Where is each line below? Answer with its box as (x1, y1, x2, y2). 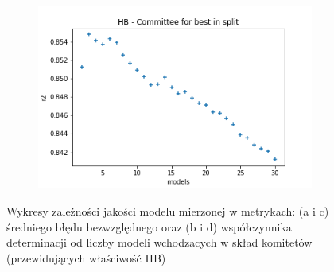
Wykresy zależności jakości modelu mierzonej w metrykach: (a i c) (6, 202, 329, 219)
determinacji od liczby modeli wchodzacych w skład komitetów (6, 234, 313, 251)
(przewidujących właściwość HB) (6, 249, 166, 266)
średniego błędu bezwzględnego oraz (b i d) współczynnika (6, 218, 292, 235)
